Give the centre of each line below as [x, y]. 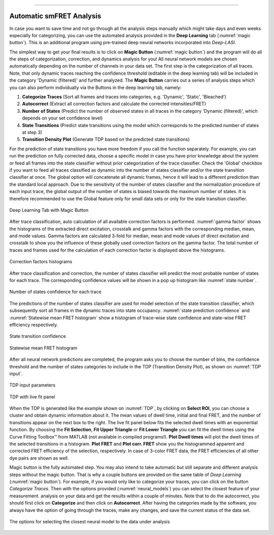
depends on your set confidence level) [62, 118]
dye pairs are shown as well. [39, 458]
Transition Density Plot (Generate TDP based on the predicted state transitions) [106, 139]
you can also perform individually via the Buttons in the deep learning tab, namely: [95, 87]
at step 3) [32, 132]
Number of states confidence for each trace [55, 292]
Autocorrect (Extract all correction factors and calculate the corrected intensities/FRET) [114, 104]
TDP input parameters [32, 385]
